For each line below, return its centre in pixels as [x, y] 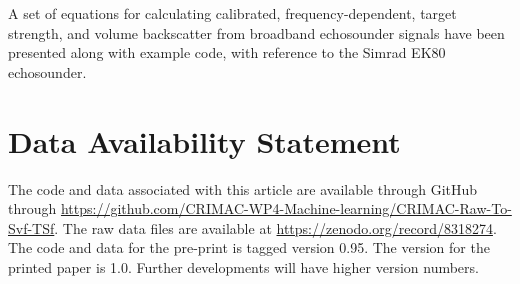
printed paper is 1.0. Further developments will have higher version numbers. [243, 266]
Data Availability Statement [204, 140]
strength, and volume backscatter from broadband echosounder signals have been [256, 32]
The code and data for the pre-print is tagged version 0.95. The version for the [249, 247]
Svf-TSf [31, 227]
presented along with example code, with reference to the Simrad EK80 [227, 52]
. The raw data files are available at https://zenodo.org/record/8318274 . [275, 227]
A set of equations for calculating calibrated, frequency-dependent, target [232, 13]
